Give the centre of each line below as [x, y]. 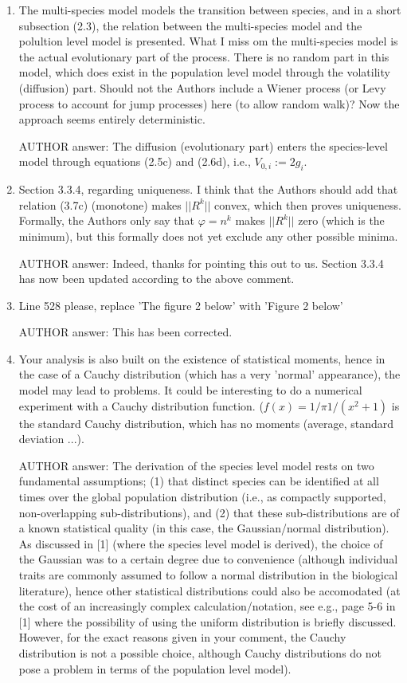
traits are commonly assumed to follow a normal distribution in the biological [208, 575]
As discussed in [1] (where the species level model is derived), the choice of [201, 543]
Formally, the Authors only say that [106, 220]
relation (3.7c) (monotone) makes [100, 204]
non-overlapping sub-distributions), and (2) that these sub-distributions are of [209, 512]
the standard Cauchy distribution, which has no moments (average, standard [206, 423]
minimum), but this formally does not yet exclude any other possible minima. [208, 236]
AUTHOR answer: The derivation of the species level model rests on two [196, 465]
